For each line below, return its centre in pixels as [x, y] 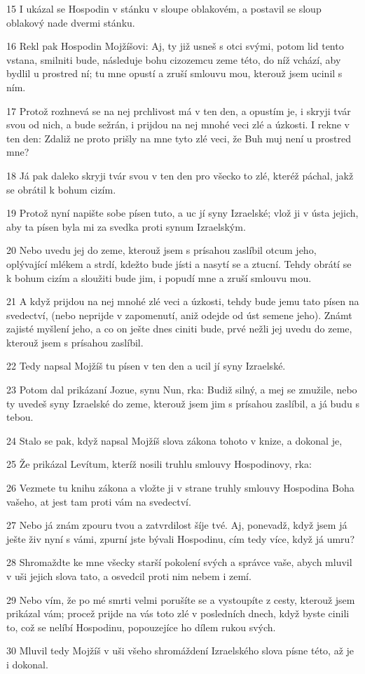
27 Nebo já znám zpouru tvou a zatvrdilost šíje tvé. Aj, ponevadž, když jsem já [177, 525]
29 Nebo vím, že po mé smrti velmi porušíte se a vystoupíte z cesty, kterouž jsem [181, 599]
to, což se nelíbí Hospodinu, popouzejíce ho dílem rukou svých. [141, 627]
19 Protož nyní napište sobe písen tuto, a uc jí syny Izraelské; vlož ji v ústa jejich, [182, 213]
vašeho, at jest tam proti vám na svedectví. [99, 501]
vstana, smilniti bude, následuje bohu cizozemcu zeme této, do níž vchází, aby [174, 59]
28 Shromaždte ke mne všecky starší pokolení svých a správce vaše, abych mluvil [179, 562]
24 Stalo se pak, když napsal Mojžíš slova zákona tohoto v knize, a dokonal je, [174, 440]
